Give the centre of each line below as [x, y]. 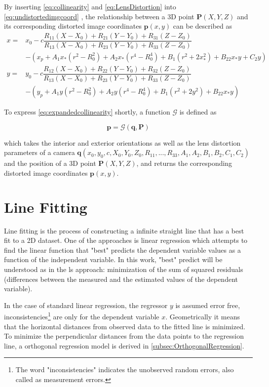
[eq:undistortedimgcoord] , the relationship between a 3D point [99, 16]
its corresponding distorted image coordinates [73, 26]
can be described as [202, 26]
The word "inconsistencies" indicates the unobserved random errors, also [125, 369]
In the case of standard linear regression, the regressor [86, 305]
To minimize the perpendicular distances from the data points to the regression [124, 336]
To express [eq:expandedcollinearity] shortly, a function [87, 112]
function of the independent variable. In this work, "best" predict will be [113, 259]
